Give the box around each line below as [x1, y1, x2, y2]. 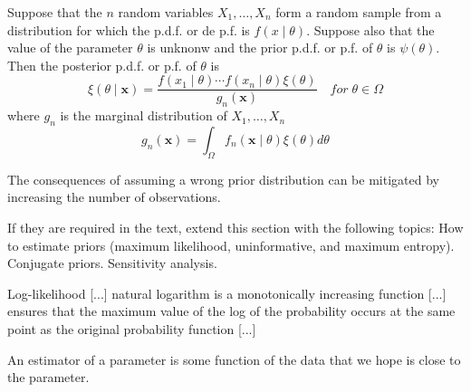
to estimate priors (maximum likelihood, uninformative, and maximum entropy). [7, 235, 455, 254]
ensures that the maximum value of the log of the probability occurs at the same [7, 301, 456, 320]
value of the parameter [7, 38, 133, 57]
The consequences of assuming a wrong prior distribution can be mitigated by [7, 169, 439, 188]
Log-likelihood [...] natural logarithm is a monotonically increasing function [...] [7, 283, 447, 302]
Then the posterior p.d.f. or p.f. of [7, 55, 197, 74]
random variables [118, 3, 214, 21]
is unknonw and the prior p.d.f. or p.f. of [147, 38, 373, 57]
